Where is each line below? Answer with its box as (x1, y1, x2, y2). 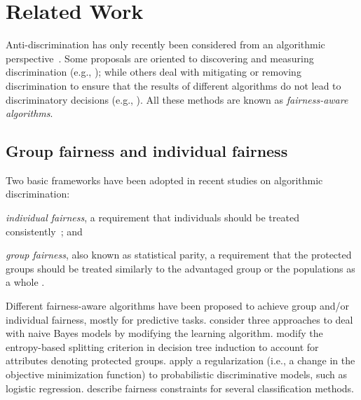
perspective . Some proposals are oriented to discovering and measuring (6, 50, 314, 65)
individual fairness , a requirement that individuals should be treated (6, 210, 299, 225)
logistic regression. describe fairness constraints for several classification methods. (6, 380, 354, 395)
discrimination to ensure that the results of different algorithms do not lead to (6, 78, 341, 92)
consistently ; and (6, 223, 83, 238)
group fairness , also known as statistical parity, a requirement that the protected (6, 247, 352, 262)
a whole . (6, 275, 45, 289)
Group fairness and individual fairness (6, 140, 288, 162)
